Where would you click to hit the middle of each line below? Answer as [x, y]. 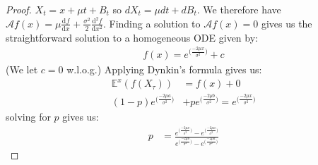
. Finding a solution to [152, 23]
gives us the [287, 23]
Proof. [19, 9]
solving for [28, 117]
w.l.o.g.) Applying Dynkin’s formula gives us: [164, 69]
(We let [22, 69]
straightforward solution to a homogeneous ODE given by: [132, 37]
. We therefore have [239, 9]
